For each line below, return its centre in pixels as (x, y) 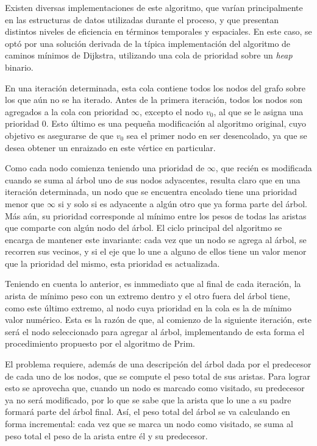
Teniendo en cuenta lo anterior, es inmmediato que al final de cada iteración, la (153, 284)
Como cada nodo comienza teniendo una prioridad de (105, 168)
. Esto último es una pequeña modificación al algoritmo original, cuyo (176, 123)
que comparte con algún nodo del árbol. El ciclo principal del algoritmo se (144, 228)
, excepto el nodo (172, 111)
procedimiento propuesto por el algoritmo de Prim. (100, 343)
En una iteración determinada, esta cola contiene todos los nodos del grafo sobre (155, 87)
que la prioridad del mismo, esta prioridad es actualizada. (112, 263)
